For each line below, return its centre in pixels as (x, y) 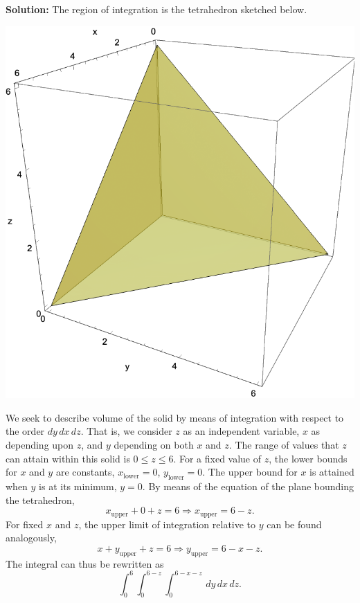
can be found (294, 524)
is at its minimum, (78, 486)
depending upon (40, 444)
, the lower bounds (308, 458)
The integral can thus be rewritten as (85, 563)
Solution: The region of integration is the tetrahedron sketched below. (156, 9)
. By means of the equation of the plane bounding (248, 486)
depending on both (154, 444)
